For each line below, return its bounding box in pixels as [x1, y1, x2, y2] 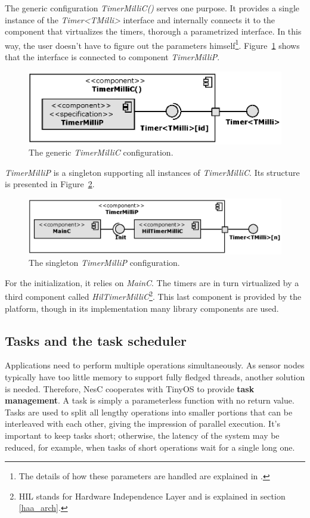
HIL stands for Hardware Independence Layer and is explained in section [18, 489, 286, 502]
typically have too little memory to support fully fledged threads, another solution [5, 371, 305, 383]
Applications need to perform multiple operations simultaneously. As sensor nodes [5, 359, 305, 371]
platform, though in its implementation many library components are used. [5, 302, 279, 314]
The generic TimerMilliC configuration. [29, 146, 173, 159]
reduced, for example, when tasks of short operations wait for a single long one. [5, 441, 295, 453]
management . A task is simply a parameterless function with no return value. [5, 394, 294, 407]
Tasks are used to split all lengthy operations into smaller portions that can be [5, 405, 293, 418]
